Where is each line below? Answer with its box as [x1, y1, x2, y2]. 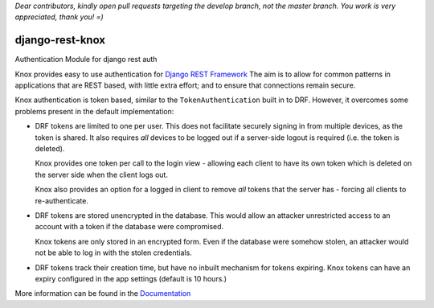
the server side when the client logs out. [35, 170, 169, 179]
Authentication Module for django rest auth [14, 55, 158, 64]
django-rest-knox [14, 33, 106, 47]
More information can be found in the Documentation [14, 289, 191, 298]
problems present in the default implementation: [14, 106, 174, 116]
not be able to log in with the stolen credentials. [35, 248, 192, 257]
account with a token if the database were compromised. [35, 222, 224, 232]
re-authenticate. [35, 195, 88, 205]
